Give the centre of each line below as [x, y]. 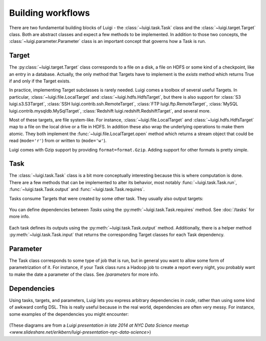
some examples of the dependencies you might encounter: [69, 314]
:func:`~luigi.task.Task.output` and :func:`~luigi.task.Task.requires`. [77, 189]
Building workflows [50, 13]
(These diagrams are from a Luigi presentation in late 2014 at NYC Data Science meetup [99, 325]
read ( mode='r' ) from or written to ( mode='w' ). [58, 141]
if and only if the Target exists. [40, 81]
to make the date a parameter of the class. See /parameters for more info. [84, 274]
